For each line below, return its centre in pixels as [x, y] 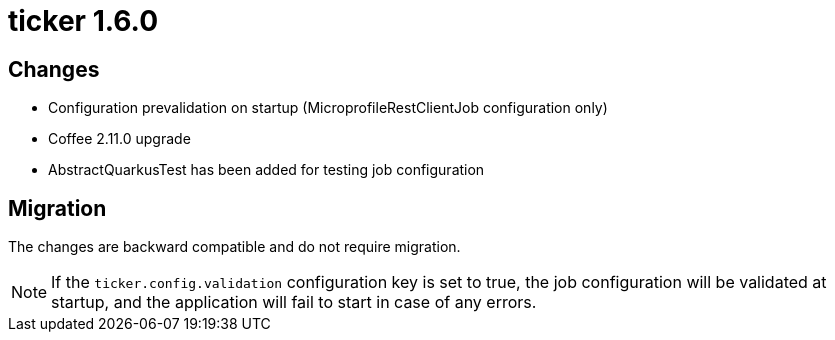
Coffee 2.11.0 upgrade [119, 139]
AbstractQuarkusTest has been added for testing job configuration [266, 170]
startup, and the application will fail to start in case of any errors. [294, 302]
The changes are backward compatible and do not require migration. [234, 247]
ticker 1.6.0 [83, 21]
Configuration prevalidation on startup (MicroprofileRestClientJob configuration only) [328, 108]
